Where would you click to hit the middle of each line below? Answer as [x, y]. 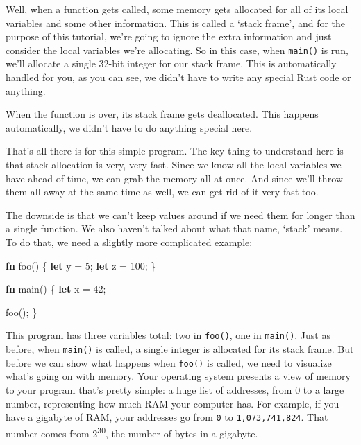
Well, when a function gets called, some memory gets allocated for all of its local [177, 9]
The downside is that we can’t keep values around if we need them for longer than [180, 215]
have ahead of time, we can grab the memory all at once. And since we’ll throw [174, 178]
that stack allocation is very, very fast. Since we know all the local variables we [174, 164]
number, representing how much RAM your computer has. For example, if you [173, 403]
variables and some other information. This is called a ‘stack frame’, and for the [176, 23]
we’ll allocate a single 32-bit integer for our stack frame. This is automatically [171, 63]
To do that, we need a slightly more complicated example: [129, 242]
